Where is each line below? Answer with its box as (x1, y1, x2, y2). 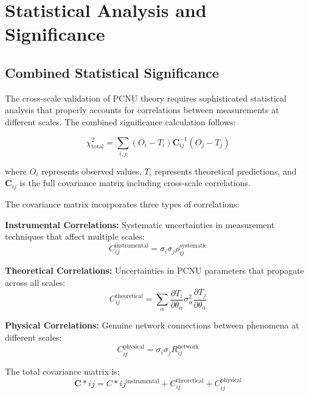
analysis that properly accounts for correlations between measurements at (5, 103, 279, 116)
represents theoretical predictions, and (154, 164, 297, 177)
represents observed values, (41, 164, 142, 177)
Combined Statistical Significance (5, 63, 219, 82)
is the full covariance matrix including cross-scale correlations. (19, 176, 251, 189)
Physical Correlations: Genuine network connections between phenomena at (5, 319, 299, 332)
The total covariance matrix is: (5, 364, 120, 377)
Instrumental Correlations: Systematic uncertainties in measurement (5, 218, 275, 231)
